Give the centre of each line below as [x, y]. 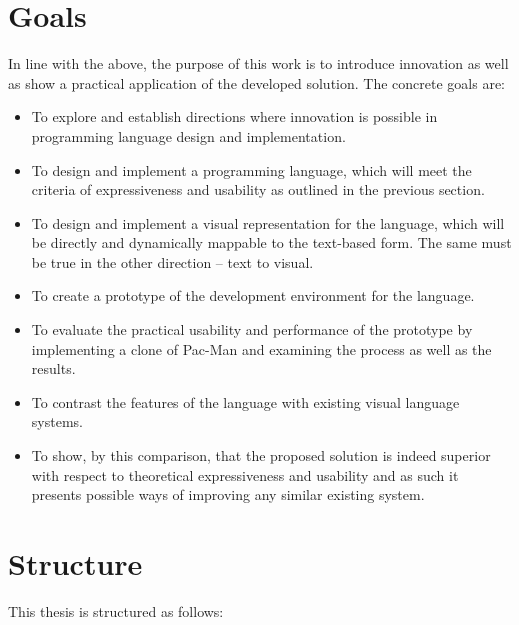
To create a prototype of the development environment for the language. [253, 295]
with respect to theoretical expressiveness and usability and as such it [245, 474]
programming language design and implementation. [188, 135]
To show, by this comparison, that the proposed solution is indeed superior [261, 455]
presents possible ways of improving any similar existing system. [228, 494]
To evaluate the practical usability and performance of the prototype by [252, 329]
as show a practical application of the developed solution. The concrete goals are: [257, 82]
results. [53, 368]
